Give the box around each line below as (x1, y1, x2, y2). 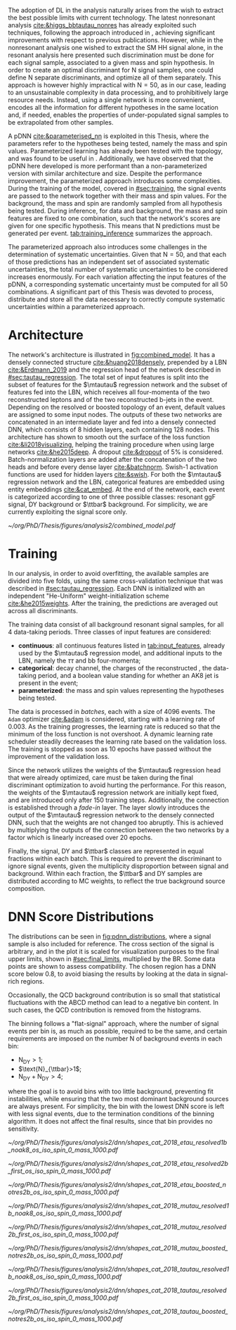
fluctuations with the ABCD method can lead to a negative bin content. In (8, 998, 219, 1006)
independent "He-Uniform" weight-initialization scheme (8, 591, 169, 600)
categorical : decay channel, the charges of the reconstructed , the (18, 663, 212, 672)
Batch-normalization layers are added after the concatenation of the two (8, 455, 217, 463)
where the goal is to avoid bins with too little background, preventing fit (8, 1087, 214, 1096)
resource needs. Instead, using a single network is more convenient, (8, 96, 206, 104)
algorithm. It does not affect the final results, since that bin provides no (8, 1117, 213, 1126)
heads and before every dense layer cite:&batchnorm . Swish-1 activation (8, 463, 218, 471)
